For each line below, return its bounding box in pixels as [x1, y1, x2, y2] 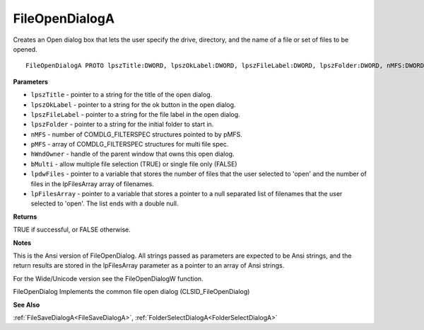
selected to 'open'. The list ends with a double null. [30, 199, 179, 208]
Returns [13, 212, 37, 221]
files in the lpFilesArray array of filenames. [30, 179, 155, 188]
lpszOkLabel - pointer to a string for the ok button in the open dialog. [30, 100, 236, 109]
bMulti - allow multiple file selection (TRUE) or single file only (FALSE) [30, 159, 237, 168]
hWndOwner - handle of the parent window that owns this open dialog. [30, 149, 235, 159]
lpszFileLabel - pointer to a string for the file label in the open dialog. [30, 110, 240, 118]
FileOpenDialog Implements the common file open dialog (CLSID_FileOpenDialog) [13, 288, 250, 296]
